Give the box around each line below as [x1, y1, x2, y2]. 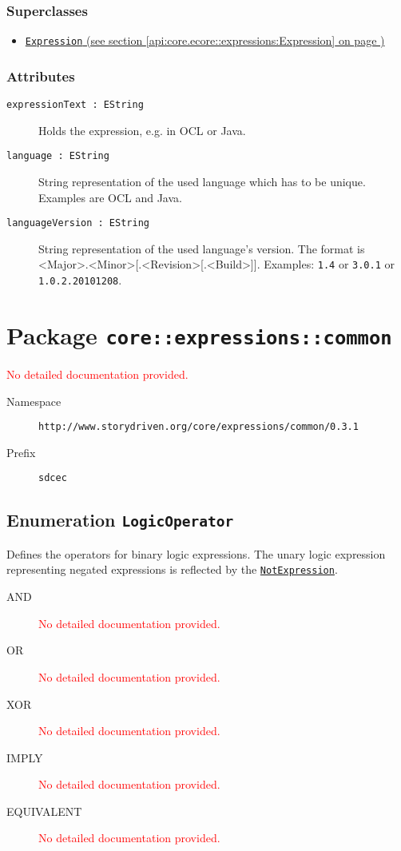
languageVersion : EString [6, 217, 149, 229]
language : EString [6, 150, 109, 162]
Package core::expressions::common [6, 318, 392, 351]
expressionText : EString [6, 99, 144, 111]
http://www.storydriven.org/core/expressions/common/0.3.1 [38, 421, 359, 433]
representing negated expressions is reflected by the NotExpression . [6, 561, 338, 578]
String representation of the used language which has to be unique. [38, 173, 366, 189]
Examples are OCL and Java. [38, 189, 182, 205]
